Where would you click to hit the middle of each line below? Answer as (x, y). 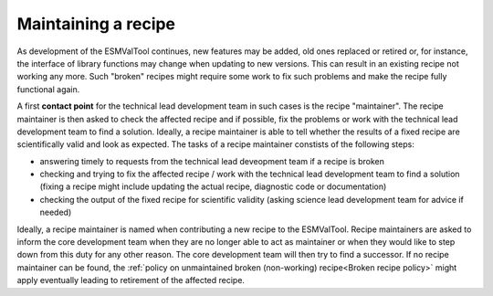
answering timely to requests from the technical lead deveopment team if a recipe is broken (212, 161)
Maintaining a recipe (96, 24)
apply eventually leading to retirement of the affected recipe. (131, 280)
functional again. (48, 89)
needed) (56, 212)
